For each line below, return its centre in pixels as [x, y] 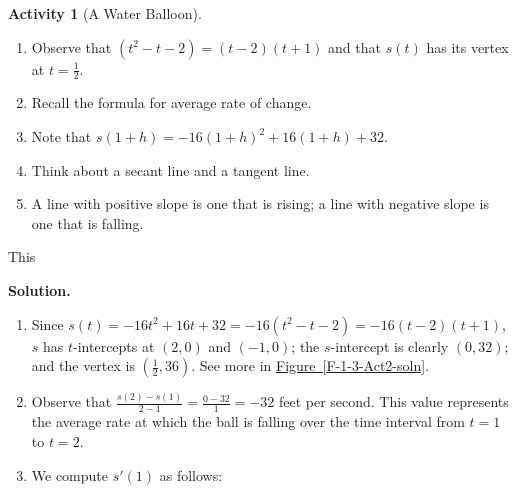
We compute [70, 474]
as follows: [191, 474]
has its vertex [467, 46]
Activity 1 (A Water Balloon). [105, 13]
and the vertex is [83, 365]
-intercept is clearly [389, 345]
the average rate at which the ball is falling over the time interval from [248, 421]
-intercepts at [114, 345]
